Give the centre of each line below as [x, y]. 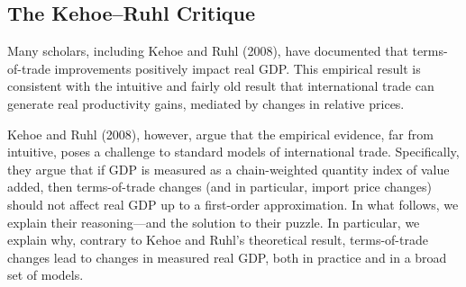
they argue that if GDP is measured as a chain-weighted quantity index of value [228, 169]
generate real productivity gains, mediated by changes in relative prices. [206, 103]
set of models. [46, 275]
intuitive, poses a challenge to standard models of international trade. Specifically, [233, 152]
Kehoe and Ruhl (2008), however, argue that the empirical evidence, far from [220, 134]
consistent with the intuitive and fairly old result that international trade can [221, 86]
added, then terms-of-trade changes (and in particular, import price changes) [220, 187]
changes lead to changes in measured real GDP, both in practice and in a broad [227, 257]
